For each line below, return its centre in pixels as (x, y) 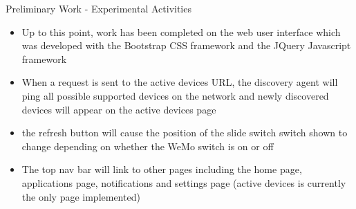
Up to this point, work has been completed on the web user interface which (181, 31)
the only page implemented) (81, 196)
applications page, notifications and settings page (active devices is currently (184, 182)
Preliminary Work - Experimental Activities (99, 8)
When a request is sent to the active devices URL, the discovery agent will (180, 82)
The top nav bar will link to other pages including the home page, (162, 169)
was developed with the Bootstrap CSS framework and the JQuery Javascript (186, 45)
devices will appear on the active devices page (119, 109)
